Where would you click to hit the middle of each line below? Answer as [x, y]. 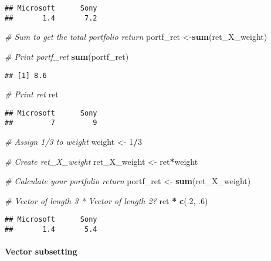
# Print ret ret [32, 94]
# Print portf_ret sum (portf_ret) [67, 56]
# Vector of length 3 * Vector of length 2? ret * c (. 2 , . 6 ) [106, 200]
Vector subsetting [41, 251]
